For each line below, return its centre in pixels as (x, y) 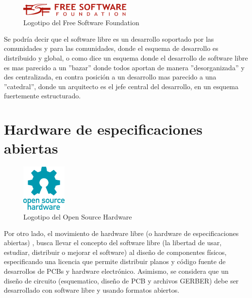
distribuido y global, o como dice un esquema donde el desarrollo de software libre (126, 58)
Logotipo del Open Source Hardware (78, 216)
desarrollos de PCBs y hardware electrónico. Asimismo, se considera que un (116, 271)
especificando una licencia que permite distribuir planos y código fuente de (115, 261)
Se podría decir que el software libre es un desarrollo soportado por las (109, 39)
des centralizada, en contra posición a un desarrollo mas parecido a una (110, 77)
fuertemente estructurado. (42, 96)
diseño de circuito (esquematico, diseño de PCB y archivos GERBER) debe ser (121, 280)
